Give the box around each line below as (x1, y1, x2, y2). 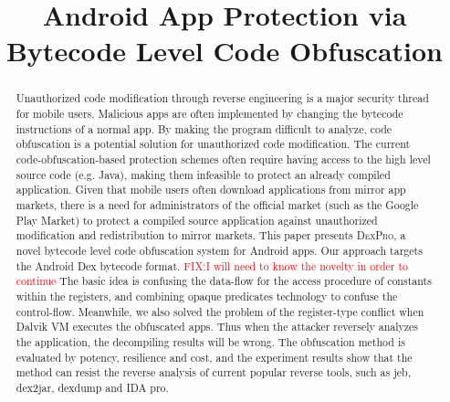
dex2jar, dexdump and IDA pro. (16, 379, 169, 395)
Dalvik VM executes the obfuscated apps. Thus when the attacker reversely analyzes (16, 319, 419, 334)
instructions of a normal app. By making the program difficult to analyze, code (16, 121, 392, 136)
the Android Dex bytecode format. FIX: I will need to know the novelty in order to (16, 258, 408, 273)
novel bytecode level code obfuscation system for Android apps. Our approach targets (16, 242, 423, 258)
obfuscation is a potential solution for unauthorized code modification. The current (16, 136, 411, 152)
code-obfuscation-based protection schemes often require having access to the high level (16, 151, 431, 166)
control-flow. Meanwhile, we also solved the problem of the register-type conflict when (16, 303, 424, 319)
